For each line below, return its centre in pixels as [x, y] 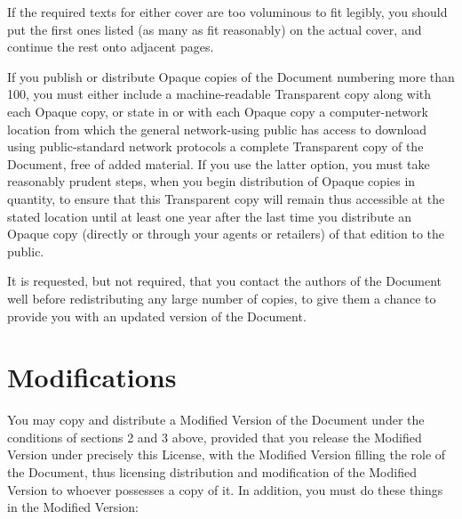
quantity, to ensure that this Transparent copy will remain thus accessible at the [226, 198]
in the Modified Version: [73, 507]
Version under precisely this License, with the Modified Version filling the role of [227, 454]
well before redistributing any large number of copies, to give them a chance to [222, 298]
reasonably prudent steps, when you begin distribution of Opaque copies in [211, 181]
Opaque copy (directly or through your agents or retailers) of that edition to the [226, 234]
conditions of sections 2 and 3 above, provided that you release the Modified [215, 437]
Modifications [92, 377]
